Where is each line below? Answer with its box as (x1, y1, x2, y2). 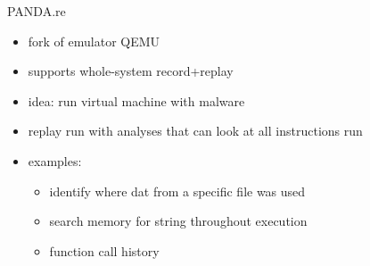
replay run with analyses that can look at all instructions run (28, 121, 363, 140)
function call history (49, 241, 160, 260)
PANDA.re (7, 2, 66, 20)
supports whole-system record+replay (28, 62, 234, 80)
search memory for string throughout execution (49, 212, 308, 230)
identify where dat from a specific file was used (49, 181, 306, 200)
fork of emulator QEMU (28, 31, 160, 50)
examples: (28, 151, 82, 170)
